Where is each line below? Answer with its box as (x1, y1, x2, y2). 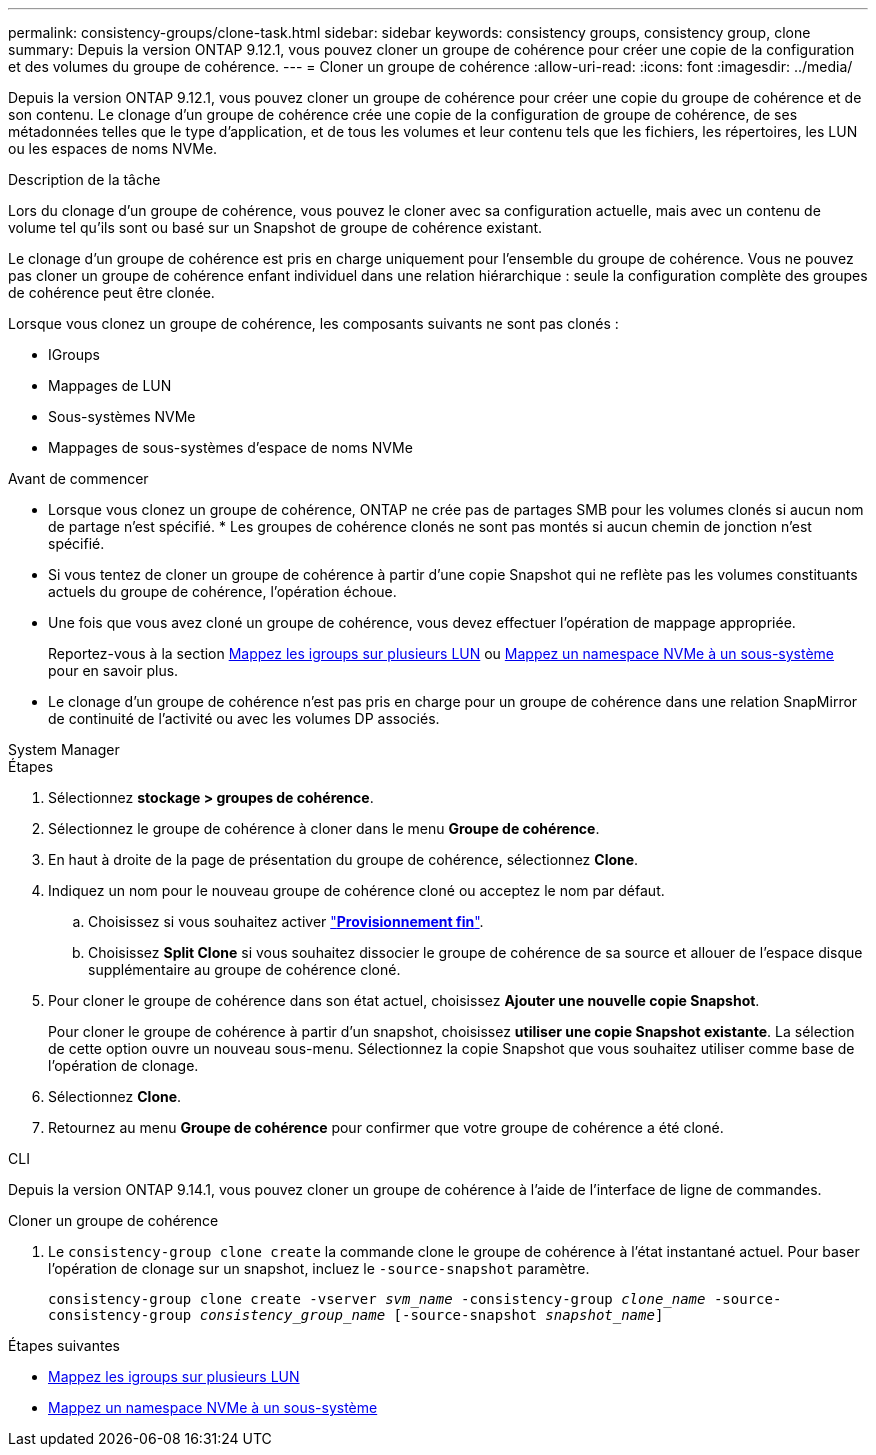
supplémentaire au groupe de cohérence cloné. (88, 961, 401, 978)
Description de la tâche (8, 171, 161, 188)
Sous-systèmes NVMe (48, 408, 196, 425)
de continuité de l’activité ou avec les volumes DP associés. (48, 710, 440, 727)
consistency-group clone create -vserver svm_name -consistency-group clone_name (48, 1291, 706, 1307)
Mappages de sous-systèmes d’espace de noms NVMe (48, 439, 413, 456)
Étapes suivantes (8, 1337, 120, 1354)
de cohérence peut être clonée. (8, 284, 215, 301)
